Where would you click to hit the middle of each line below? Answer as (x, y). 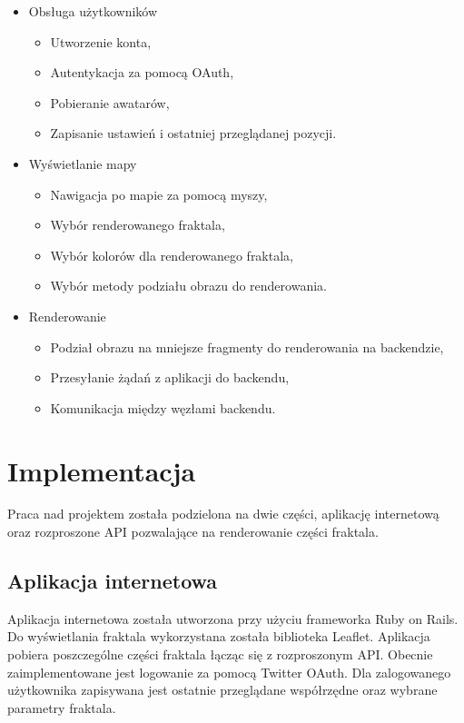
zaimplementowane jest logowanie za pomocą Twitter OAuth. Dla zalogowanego (229, 672)
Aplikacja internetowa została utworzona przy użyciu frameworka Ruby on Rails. (233, 618)
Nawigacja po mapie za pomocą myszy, (159, 194)
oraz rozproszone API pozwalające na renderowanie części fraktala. (193, 532)
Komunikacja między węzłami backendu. (163, 407)
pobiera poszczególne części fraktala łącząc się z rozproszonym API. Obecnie (220, 654)
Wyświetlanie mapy (83, 163)
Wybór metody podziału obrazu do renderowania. (188, 286)
